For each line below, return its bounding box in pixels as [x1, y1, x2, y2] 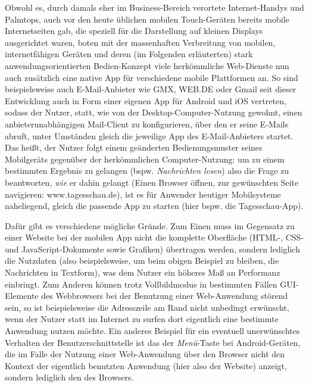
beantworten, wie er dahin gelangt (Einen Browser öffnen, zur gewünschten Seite [5, 176, 299, 188]
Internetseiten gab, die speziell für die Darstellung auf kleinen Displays [5, 24, 263, 37]
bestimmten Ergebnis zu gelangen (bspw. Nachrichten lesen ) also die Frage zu [5, 164, 289, 177]
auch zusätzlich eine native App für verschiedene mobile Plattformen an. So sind [5, 71, 298, 83]
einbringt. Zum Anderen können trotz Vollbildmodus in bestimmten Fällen [5, 277, 277, 290]
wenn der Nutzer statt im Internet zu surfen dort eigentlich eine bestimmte [5, 313, 279, 325]
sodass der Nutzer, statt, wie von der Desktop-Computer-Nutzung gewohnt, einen [5, 106, 302, 118]
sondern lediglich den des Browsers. [5, 371, 134, 383]
